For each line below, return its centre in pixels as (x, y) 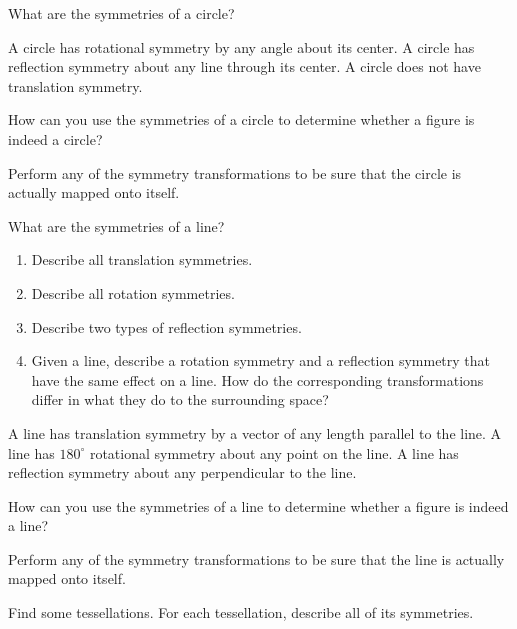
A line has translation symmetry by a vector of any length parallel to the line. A (255, 432)
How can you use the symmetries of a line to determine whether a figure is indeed (258, 505)
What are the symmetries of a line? (116, 225)
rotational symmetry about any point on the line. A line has (274, 452)
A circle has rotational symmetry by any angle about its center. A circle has (241, 46)
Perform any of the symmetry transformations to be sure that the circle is (235, 172)
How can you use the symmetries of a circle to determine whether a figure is (241, 119)
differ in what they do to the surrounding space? (180, 399)
